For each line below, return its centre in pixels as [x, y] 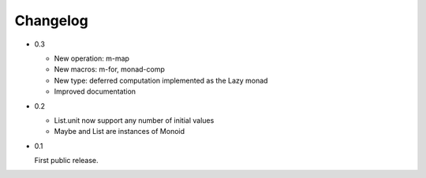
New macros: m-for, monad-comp [110, 69]
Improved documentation [95, 91]
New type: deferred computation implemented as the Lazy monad [161, 80]
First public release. [66, 161]
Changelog [51, 20]
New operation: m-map [92, 58]
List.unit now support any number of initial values [134, 120]
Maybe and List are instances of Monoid [120, 132]
